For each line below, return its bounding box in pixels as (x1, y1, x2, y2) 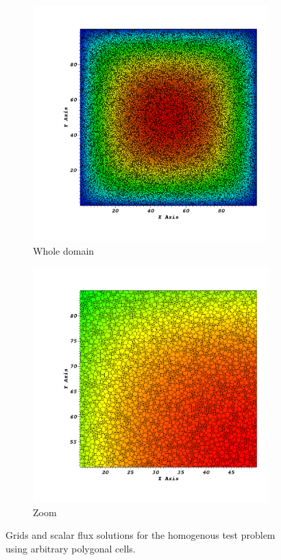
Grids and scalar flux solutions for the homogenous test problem (5, 528, 276, 542)
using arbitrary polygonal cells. (5, 541, 136, 555)
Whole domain (33, 243, 95, 257)
